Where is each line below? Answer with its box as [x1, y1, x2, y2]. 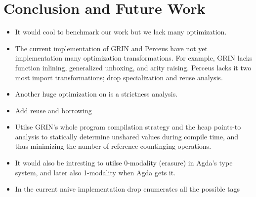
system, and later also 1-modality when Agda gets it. [15, 167, 176, 177]
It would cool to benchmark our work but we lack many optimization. [15, 27, 227, 37]
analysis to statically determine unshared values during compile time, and [15, 131, 239, 141]
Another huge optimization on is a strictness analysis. [15, 89, 178, 99]
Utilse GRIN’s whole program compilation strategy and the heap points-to [15, 122, 241, 132]
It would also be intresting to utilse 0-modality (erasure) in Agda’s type [15, 158, 233, 168]
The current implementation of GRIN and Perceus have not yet [15, 43, 208, 53]
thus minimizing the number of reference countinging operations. [15, 141, 212, 151]
